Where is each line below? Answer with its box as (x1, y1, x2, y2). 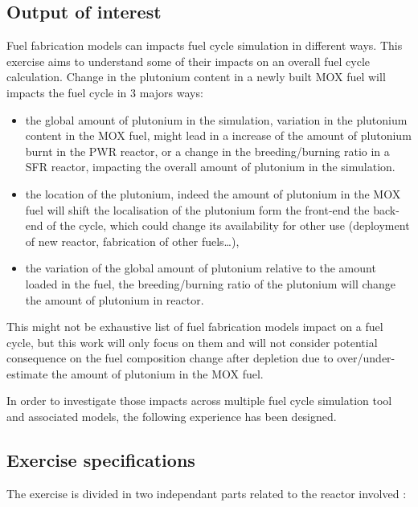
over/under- (337, 350, 395, 366)
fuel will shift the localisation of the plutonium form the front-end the (25, 201, 370, 218)
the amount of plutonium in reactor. (25, 291, 204, 308)
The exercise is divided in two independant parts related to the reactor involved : (6, 485, 407, 501)
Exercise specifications (6, 448, 195, 472)
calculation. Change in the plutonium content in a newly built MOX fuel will (6, 68, 386, 85)
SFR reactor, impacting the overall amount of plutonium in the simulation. (25, 158, 395, 175)
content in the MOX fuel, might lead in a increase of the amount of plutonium (25, 127, 412, 144)
